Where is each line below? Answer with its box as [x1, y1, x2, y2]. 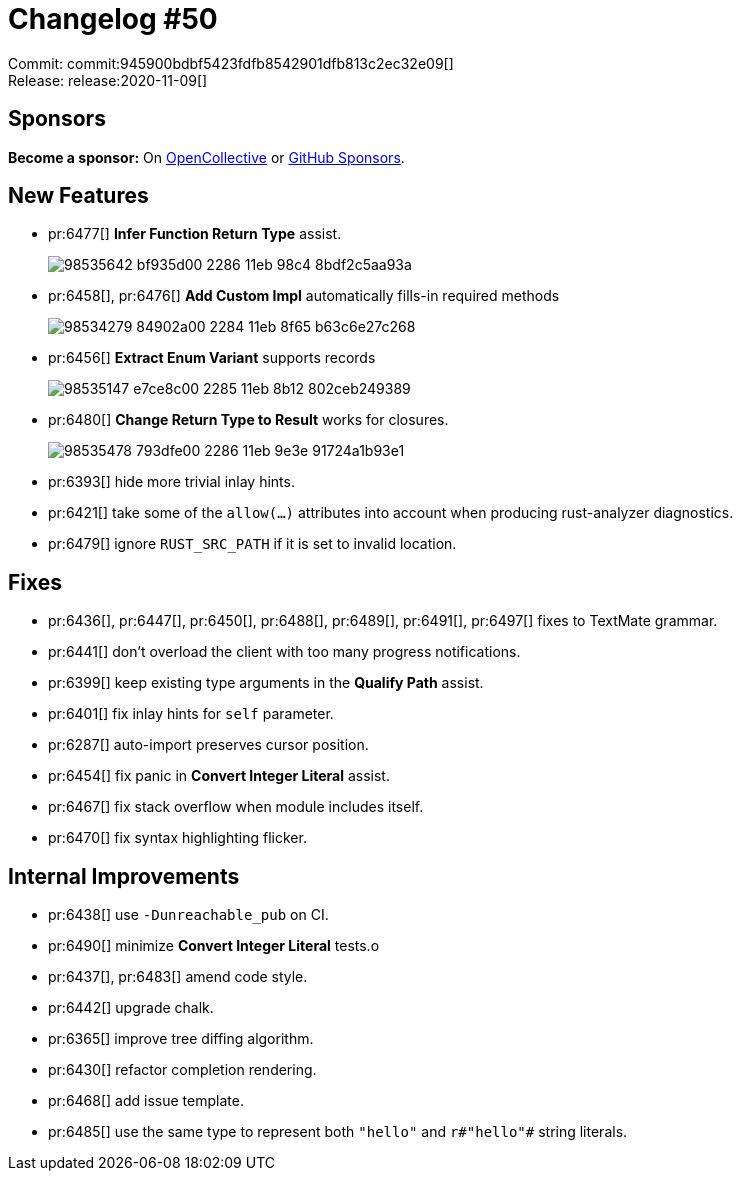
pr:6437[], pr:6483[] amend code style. [48, 968, 308, 986]
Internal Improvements [8, 863, 240, 889]
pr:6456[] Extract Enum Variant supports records [48, 349, 376, 367]
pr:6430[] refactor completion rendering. [48, 1061, 317, 1079]
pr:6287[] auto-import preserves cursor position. [48, 736, 369, 754]
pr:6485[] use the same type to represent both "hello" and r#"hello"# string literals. [48, 1123, 628, 1141]
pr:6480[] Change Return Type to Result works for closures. [48, 411, 449, 429]
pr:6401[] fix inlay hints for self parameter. [48, 705, 334, 723]
